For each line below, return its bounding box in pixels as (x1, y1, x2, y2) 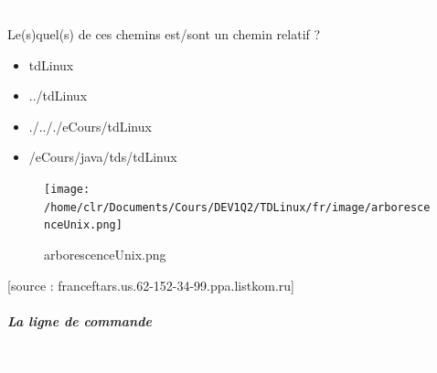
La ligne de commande (7, 311, 152, 330)
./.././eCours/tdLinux (28, 116, 152, 135)
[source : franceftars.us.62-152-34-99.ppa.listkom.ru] (7, 275, 294, 294)
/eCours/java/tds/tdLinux (28, 147, 177, 166)
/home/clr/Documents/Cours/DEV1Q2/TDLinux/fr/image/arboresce (44, 200, 431, 214)
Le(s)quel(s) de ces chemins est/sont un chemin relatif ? (7, 24, 321, 43)
